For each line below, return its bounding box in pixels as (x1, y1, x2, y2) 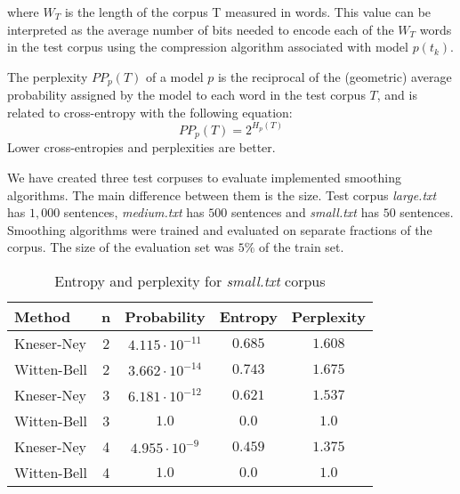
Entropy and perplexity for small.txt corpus (54, 270, 326, 291)
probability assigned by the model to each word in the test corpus (7, 85, 366, 104)
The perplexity (7, 67, 88, 85)
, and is (376, 85, 417, 104)
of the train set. (259, 238, 344, 256)
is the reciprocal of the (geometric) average (217, 67, 452, 85)
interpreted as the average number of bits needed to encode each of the (7, 20, 394, 38)
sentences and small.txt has (230, 203, 379, 222)
